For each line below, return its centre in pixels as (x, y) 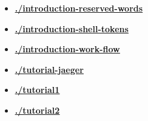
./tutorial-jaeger (49, 69)
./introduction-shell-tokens (72, 28)
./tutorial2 (37, 110)
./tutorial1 (37, 90)
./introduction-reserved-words (79, 8)
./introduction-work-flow (67, 49)
